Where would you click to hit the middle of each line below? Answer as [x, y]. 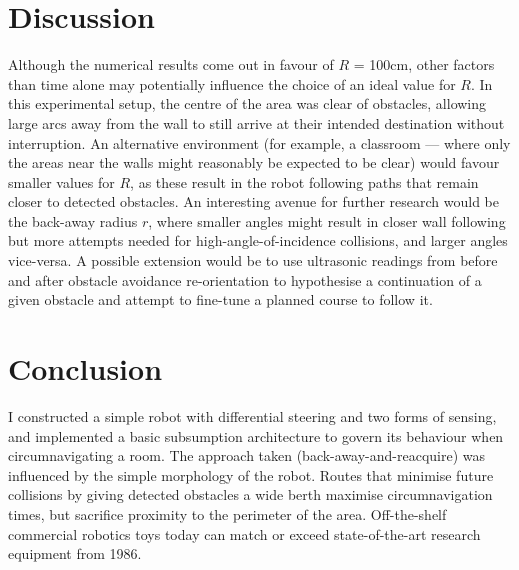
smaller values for [61, 181]
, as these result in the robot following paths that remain [304, 181]
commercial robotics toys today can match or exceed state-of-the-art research [244, 533]
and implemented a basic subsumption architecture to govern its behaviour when [256, 435]
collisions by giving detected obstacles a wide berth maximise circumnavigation [250, 494]
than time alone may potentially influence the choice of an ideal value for [232, 83]
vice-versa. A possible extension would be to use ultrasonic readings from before [253, 260]
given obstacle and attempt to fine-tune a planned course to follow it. [220, 299]
